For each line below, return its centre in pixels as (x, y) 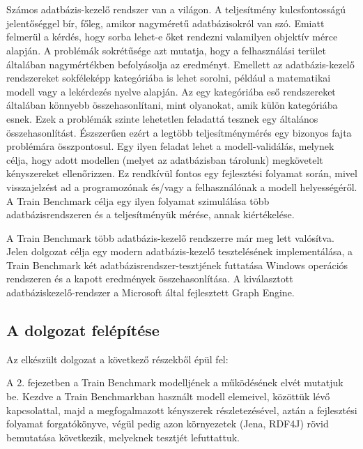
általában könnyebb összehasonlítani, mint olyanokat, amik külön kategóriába (172, 105)
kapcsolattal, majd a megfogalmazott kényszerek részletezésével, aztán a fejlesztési (182, 410)
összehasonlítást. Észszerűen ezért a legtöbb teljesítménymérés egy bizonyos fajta (179, 132)
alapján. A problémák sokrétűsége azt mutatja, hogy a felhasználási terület (166, 50)
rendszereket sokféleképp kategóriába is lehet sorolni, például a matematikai (169, 78)
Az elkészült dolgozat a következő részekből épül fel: (117, 359)
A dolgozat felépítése (83, 330)
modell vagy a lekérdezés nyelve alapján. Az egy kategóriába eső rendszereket (171, 91)
